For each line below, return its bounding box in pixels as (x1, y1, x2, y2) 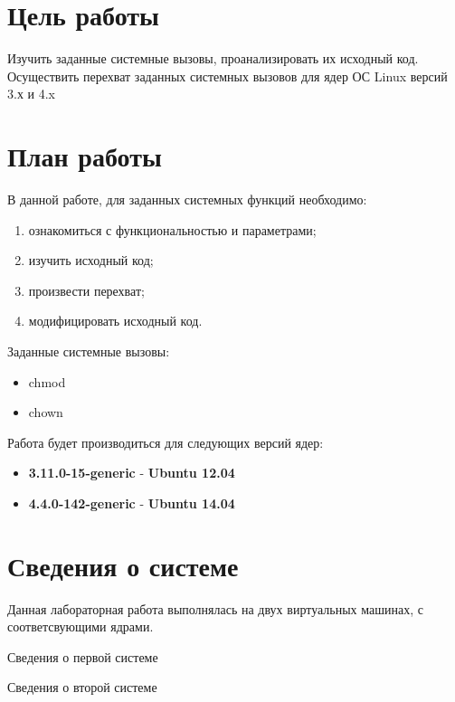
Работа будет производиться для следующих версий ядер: (7, 432, 324, 451)
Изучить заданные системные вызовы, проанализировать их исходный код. (7, 49, 419, 68)
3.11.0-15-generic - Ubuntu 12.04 (28, 463, 235, 482)
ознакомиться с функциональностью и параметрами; (28, 220, 317, 239)
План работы (7, 138, 162, 175)
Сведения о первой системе (7, 647, 158, 666)
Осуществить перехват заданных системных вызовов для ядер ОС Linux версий (7, 66, 448, 85)
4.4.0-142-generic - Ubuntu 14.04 (28, 493, 235, 512)
